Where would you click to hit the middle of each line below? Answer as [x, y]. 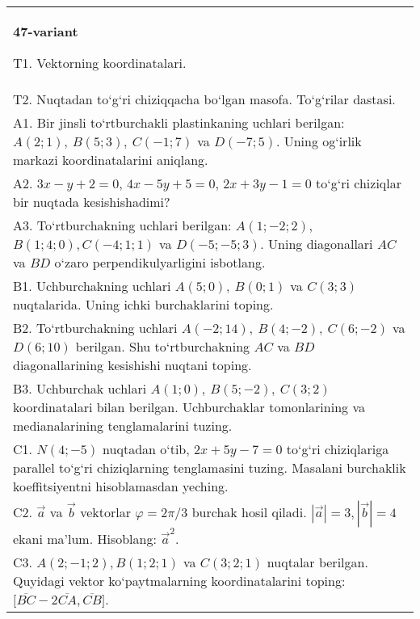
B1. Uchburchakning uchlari [92, 286]
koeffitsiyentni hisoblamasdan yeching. [121, 486]
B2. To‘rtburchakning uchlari [95, 328]
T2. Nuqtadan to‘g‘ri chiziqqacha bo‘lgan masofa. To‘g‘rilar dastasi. [204, 99]
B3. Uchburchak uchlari [80, 388]
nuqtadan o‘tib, [146, 449]
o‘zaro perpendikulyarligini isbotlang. [160, 262]
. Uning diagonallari [317, 244]
